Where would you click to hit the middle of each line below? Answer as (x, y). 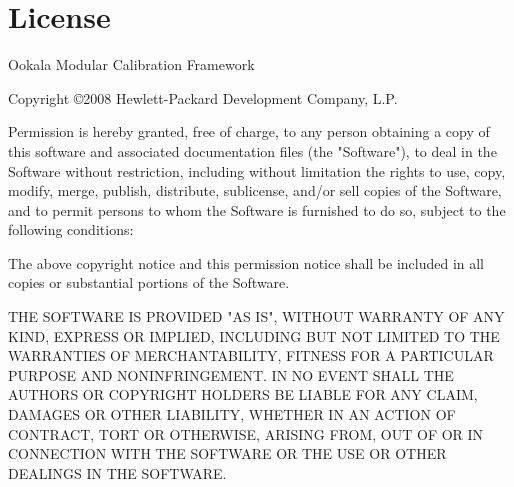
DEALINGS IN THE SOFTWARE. (117, 472)
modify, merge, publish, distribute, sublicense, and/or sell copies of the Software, (255, 190)
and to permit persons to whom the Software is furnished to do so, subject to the (257, 209)
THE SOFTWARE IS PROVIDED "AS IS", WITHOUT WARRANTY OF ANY (256, 316)
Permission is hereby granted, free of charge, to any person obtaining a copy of (249, 131)
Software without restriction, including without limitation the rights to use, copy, (257, 170)
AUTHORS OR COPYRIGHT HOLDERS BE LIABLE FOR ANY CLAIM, (243, 394)
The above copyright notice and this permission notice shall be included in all (246, 262)
